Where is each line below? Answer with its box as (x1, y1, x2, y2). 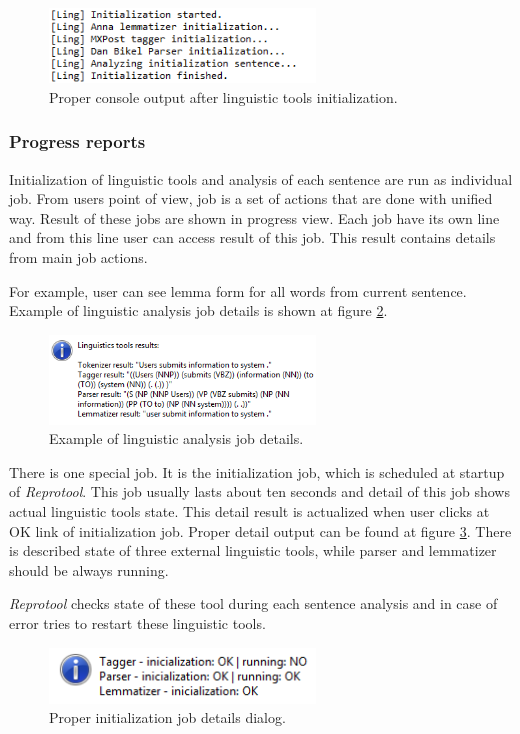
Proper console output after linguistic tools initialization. (49, 86, 398, 107)
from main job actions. (9, 247, 148, 268)
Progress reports (9, 129, 146, 154)
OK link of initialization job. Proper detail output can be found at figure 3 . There (9, 520, 512, 541)
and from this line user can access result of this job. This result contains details (9, 227, 496, 248)
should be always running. (9, 559, 169, 580)
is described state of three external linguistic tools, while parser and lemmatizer (9, 540, 497, 561)
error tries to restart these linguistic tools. (9, 612, 266, 633)
